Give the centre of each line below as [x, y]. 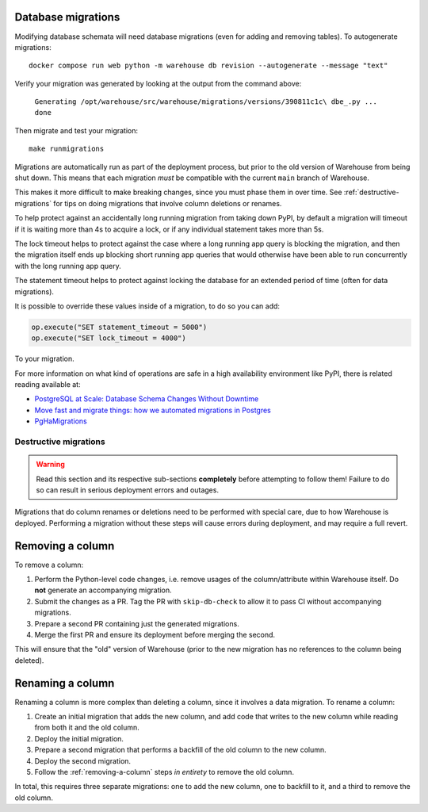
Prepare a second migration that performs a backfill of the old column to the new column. [180, 750]
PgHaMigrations [61, 421]
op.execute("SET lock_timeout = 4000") [109, 338]
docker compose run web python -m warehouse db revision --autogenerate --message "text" [208, 66]
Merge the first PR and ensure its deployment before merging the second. [155, 635]
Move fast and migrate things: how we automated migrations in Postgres [153, 410]
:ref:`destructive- [371, 192]
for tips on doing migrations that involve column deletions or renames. [167, 203]
